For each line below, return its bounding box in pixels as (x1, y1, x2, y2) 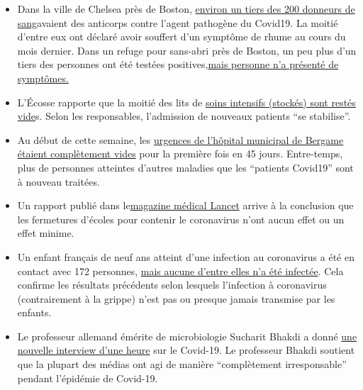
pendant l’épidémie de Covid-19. (17, 370, 158, 385)
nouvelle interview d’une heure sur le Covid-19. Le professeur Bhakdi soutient (17, 342, 355, 357)
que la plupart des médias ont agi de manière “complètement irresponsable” (17, 357, 347, 372)
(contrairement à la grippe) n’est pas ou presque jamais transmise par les (17, 291, 335, 306)
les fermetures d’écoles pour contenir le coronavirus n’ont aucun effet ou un (17, 211, 345, 226)
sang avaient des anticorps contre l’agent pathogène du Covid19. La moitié (17, 15, 338, 30)
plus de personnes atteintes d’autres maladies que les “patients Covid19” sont (17, 160, 354, 174)
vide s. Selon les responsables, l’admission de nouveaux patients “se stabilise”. (17, 108, 351, 123)
